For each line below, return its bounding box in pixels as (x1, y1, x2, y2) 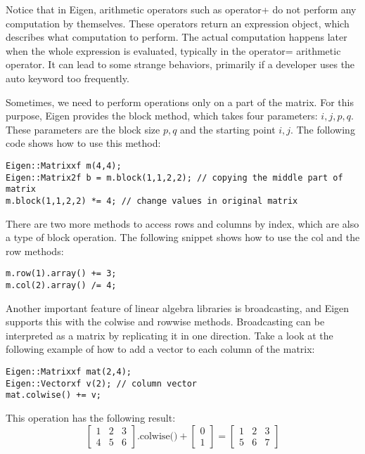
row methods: (6, 243, 64, 258)
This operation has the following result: (6, 410, 176, 424)
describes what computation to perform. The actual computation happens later (6, 30, 347, 44)
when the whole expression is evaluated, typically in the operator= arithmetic (6, 43, 341, 58)
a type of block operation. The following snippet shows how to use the (6, 230, 309, 245)
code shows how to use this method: (6, 136, 161, 150)
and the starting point (180, 122, 276, 136)
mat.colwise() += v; (6, 390, 102, 401)
